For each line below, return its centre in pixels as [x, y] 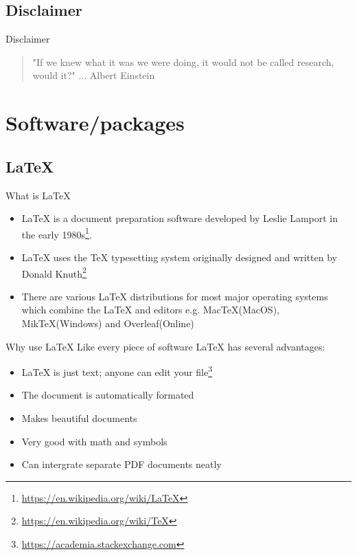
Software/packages [95, 123]
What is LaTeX [38, 195]
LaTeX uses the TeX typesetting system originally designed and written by [180, 257]
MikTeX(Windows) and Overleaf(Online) [108, 323]
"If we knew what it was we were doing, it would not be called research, [183, 62]
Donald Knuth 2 [54, 272]
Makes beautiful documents [79, 418]
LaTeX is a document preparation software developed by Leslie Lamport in [180, 218]
